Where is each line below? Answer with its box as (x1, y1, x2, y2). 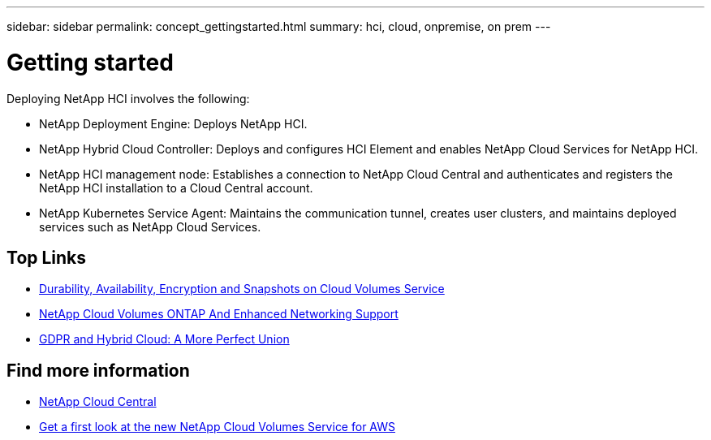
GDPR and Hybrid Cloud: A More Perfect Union (39, 332, 290, 347)
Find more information (6, 360, 190, 381)
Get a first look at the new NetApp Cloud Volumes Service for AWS (39, 420, 395, 434)
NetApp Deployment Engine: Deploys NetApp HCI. (39, 116, 308, 131)
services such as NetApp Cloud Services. (39, 219, 261, 234)
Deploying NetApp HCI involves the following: (6, 91, 250, 106)
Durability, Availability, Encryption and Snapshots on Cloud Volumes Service (39, 282, 445, 296)
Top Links (6, 247, 87, 268)
